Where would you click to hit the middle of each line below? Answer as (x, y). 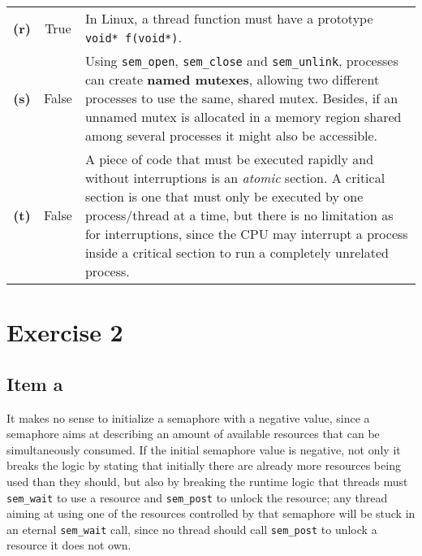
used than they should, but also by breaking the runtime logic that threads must (207, 481)
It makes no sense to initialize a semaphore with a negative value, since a (188, 417)
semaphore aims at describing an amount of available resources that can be (193, 434)
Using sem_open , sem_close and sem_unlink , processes (241, 61)
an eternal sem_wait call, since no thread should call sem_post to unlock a (192, 529)
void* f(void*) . (133, 37)
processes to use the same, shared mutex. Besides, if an (241, 98)
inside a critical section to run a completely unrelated (237, 252)
